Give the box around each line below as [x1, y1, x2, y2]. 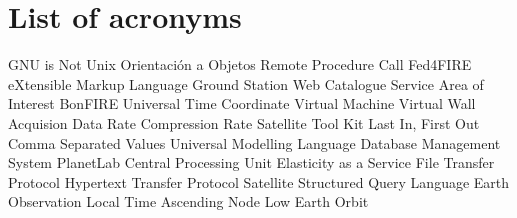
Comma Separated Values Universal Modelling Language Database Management [8, 132, 501, 153]
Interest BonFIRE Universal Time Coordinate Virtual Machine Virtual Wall [8, 93, 476, 114]
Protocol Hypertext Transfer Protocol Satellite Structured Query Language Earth [8, 171, 510, 192]
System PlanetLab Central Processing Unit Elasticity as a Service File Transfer [8, 152, 495, 173]
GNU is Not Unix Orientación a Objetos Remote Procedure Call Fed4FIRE [8, 54, 472, 75]
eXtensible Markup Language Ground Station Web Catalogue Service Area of [8, 73, 484, 94]
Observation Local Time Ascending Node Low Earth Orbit [8, 191, 369, 212]
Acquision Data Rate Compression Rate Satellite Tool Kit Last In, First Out [8, 112, 480, 133]
